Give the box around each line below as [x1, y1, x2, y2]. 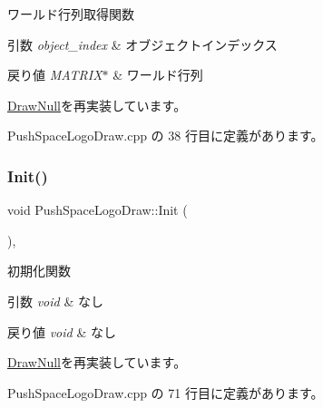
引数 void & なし [7, 291, 103, 310]
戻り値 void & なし [7, 322, 116, 341]
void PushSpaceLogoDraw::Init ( [7, 200, 188, 219]
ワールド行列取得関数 [7, 5, 134, 23]
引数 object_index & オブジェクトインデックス [7, 34, 278, 53]
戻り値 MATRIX [7, 65, 103, 84]
